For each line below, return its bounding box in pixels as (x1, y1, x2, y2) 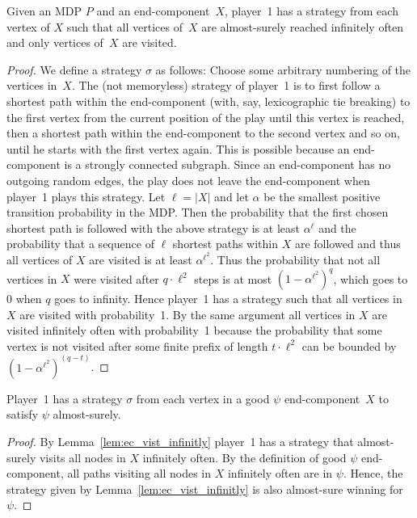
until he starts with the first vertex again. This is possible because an (6, 140, 350, 157)
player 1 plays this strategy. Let (6, 187, 166, 204)
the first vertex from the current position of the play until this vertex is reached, (6, 108, 405, 125)
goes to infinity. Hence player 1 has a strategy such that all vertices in (54, 290, 402, 306)
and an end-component (96, 2, 210, 19)
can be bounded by (301, 337, 397, 354)
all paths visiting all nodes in (67, 465, 212, 482)
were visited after (74, 270, 159, 286)
